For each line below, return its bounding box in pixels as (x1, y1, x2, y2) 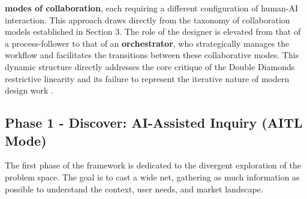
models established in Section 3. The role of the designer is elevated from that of (5, 25, 301, 38)
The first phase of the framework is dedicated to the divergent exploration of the (5, 159, 301, 171)
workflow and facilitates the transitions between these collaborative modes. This (5, 49, 299, 61)
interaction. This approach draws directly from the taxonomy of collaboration (5, 13, 290, 26)
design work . (5, 84, 54, 97)
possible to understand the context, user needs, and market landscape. (5, 182, 263, 195)
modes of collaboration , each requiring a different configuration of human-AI (5, 2, 299, 14)
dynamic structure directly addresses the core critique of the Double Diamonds (5, 60, 295, 73)
